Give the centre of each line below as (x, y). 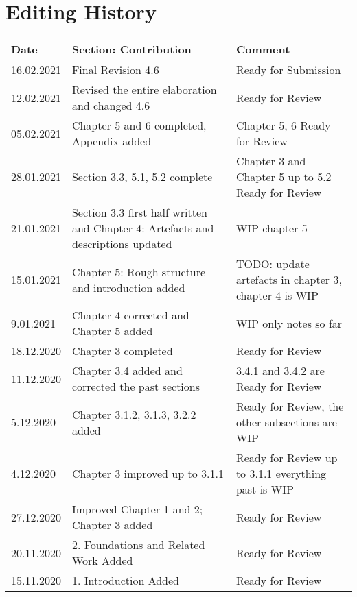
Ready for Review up (287, 458)
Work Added (102, 561)
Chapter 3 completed (122, 351)
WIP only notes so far (289, 323)
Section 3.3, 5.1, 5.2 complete (142, 177)
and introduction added (128, 287)
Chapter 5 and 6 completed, (139, 125)
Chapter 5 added (112, 331)
